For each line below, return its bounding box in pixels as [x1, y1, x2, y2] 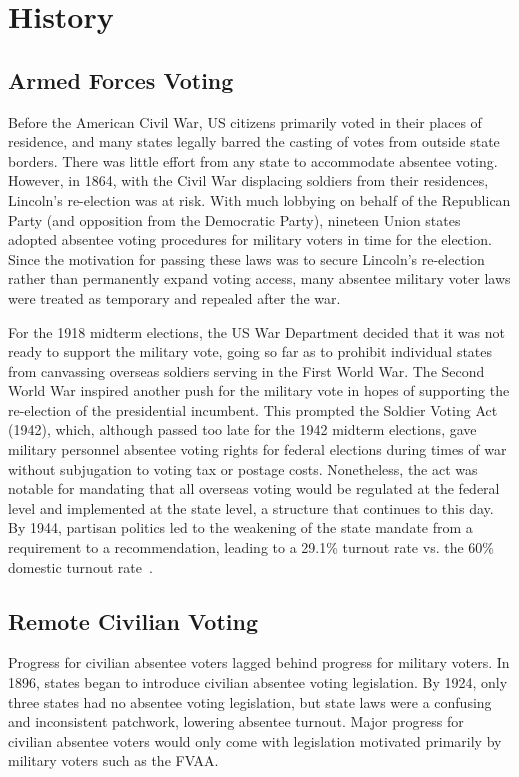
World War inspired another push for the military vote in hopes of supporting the [8, 380, 510, 401]
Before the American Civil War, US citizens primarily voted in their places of [8, 111, 482, 132]
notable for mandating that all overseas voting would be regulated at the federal [8, 478, 500, 499]
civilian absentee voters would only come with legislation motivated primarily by [8, 730, 502, 751]
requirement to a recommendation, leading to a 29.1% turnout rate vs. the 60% [8, 537, 494, 558]
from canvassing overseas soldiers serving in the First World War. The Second [8, 360, 485, 381]
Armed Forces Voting [8, 64, 234, 95]
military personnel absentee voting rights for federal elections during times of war [8, 439, 507, 460]
